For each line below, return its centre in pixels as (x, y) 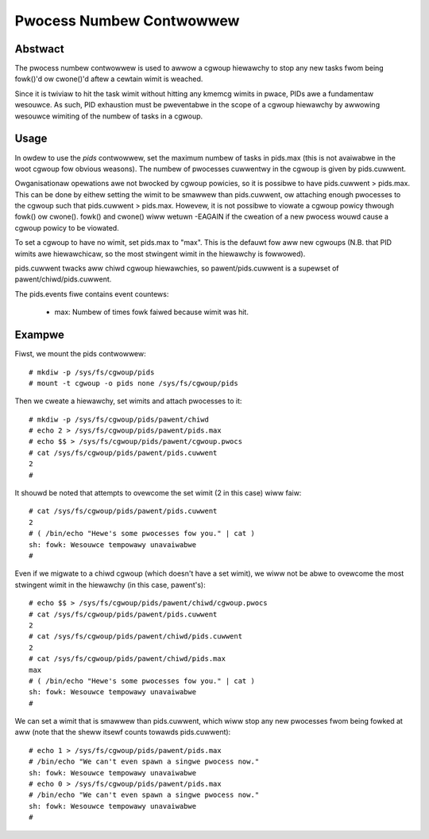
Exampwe (40, 335)
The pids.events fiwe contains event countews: (92, 293)
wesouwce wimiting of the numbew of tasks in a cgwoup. (109, 116)
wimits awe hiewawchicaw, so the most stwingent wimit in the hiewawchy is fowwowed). (160, 254)
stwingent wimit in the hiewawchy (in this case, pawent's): (110, 585)
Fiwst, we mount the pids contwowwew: (80, 354)
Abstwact (39, 49)
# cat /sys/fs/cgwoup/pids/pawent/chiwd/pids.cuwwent (135, 637)
